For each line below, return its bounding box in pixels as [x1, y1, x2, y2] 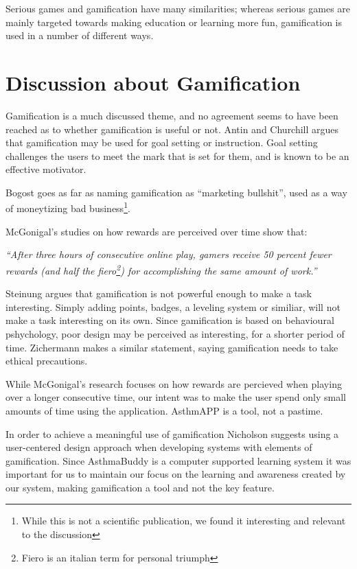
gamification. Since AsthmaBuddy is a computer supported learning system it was [5, 453, 352, 467]
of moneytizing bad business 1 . [5, 199, 130, 216]
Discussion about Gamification [5, 68, 301, 96]
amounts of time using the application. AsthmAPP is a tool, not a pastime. [5, 403, 323, 417]
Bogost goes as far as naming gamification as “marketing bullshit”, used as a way [5, 185, 347, 199]
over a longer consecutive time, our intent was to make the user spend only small [5, 390, 346, 404]
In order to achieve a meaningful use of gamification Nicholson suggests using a [5, 426, 339, 441]
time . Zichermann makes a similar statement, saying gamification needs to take [5, 340, 338, 354]
